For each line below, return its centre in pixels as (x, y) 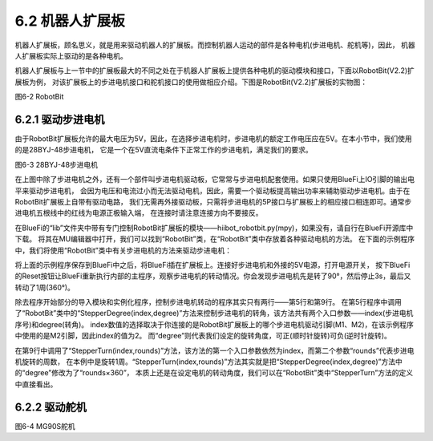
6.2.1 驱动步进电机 (60, 119)
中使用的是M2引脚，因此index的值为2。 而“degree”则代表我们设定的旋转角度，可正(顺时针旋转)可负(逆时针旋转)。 (203, 336)
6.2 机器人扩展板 (70, 21)
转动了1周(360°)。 (45, 287)
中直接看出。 (36, 384)
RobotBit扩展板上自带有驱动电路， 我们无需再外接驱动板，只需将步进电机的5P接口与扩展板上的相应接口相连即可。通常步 (213, 201)
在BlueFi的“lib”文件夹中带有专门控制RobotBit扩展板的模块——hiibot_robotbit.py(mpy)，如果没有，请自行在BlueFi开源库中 (214, 228)
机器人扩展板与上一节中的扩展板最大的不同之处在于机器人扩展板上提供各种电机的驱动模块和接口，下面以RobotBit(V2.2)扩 (214, 71)
